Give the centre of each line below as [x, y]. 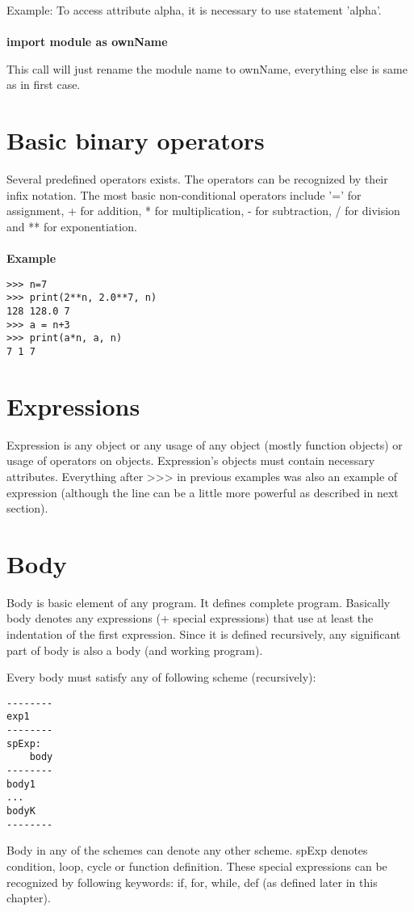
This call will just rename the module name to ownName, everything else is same [207, 68]
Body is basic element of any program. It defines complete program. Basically [199, 602]
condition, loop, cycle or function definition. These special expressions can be [197, 866]
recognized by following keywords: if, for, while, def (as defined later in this [192, 882]
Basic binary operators [136, 140]
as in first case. [44, 84]
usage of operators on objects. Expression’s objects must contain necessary [191, 460]
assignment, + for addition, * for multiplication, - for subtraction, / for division [203, 211]
